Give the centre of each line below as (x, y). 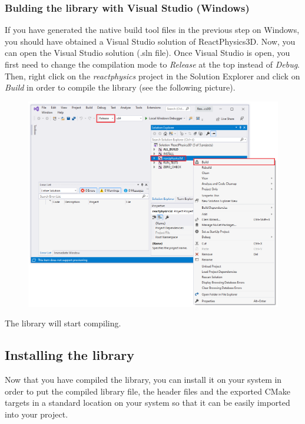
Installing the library (69, 355)
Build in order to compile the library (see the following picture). (120, 87)
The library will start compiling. (63, 323)
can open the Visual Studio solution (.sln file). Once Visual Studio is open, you (147, 53)
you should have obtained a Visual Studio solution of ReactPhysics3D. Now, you (150, 41)
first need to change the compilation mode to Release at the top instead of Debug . (152, 64)
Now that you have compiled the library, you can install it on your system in (143, 379)
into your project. (37, 414)
